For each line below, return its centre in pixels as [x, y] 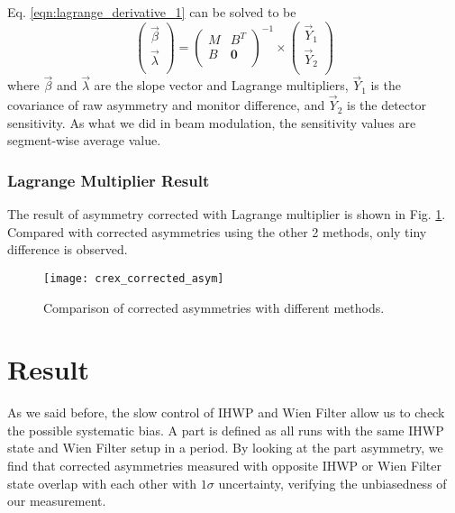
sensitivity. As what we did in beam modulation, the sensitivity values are [212, 122]
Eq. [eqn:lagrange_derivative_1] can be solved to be [152, 12]
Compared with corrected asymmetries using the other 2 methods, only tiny [217, 231]
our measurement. [57, 501]
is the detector [386, 105]
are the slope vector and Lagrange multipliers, [221, 85]
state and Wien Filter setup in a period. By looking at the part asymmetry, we [225, 448]
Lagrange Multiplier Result [109, 180]
